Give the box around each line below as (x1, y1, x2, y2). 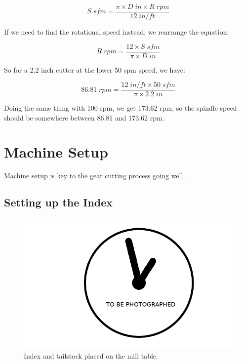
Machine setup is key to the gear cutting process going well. (4, 170, 185, 180)
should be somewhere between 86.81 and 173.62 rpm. (4, 112, 164, 122)
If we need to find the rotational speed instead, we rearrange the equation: (4, 27, 229, 37)
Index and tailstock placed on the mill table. (24, 351, 158, 361)
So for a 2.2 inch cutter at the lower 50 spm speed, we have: (4, 64, 185, 75)
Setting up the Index (4, 194, 113, 209)
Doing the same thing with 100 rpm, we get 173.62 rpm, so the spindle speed (4, 103, 237, 113)
